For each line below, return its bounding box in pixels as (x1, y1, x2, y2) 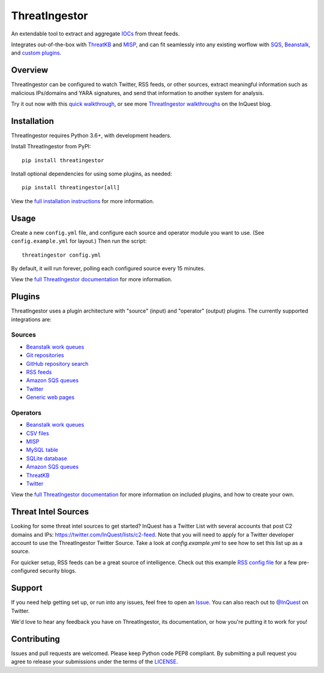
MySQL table (26, 446, 58, 454)
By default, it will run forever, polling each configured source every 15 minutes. (11, 264, 205, 272)
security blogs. (39, 567, 77, 574)
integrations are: (11, 315, 52, 323)
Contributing (11, 634, 60, 644)
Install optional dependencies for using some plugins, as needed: (11, 170, 172, 177)
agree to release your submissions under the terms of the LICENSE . (11, 658, 178, 665)
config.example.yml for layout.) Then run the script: (11, 237, 147, 245)
